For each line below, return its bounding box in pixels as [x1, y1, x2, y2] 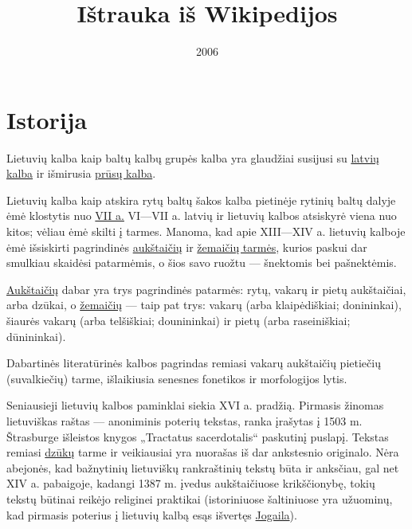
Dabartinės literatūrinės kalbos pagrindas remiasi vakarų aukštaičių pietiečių [6, 355, 381, 371]
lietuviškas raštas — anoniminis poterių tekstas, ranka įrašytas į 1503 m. [6, 412, 363, 429]
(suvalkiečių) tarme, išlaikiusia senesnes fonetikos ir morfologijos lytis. [6, 370, 347, 386]
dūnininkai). [6, 327, 66, 344]
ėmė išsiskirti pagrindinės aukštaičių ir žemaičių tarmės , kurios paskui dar [6, 238, 367, 255]
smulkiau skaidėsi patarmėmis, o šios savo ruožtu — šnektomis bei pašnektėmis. [6, 254, 397, 271]
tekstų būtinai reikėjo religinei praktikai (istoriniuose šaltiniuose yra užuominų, [6, 490, 393, 507]
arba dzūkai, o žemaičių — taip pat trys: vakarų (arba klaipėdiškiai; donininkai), [6, 296, 402, 313]
